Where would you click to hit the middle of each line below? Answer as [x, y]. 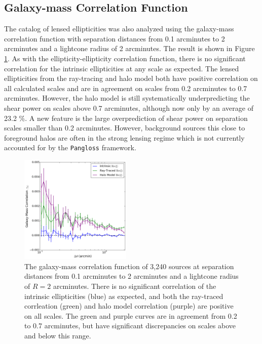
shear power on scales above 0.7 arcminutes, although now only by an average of [129, 107]
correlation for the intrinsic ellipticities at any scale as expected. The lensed [122, 68]
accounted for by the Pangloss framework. [70, 147]
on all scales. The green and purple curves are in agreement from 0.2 [131, 315]
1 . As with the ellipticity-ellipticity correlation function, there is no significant [125, 58]
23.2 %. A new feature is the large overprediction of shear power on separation [126, 118]
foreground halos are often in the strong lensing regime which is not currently [124, 137]
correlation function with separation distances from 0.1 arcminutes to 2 [115, 38]
